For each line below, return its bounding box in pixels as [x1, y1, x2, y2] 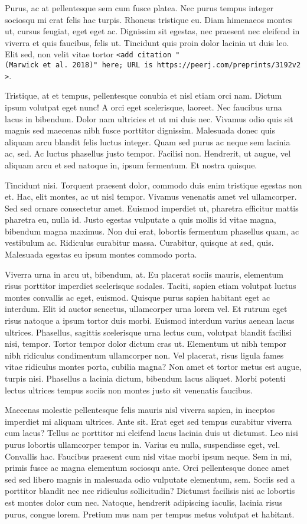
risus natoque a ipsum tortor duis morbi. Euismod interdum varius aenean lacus [5, 314, 295, 327]
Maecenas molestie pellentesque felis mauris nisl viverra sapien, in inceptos [5, 403, 275, 416]
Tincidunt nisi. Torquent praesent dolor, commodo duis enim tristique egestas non [5, 178, 302, 191]
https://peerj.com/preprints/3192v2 [156, 61, 301, 70]
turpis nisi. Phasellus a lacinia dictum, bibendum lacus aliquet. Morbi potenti [5, 372, 286, 384]
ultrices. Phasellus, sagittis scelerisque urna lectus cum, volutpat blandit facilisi [5, 326, 292, 338]
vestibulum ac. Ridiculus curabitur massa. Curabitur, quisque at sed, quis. [5, 236, 274, 249]
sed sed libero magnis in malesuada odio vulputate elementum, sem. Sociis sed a [5, 473, 295, 485]
